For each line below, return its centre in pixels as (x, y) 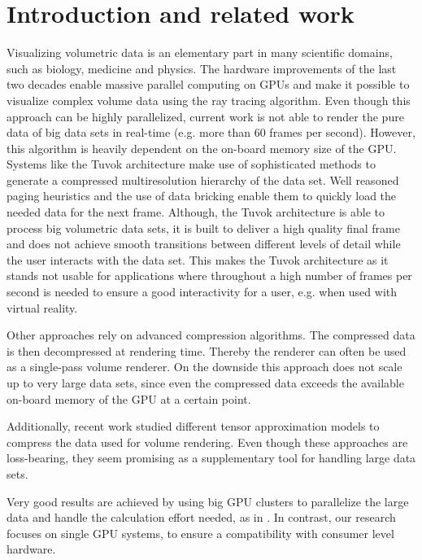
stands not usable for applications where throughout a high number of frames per (209, 276)
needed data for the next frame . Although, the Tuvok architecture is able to (196, 212)
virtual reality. (42, 307)
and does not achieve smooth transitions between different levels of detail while (204, 244)
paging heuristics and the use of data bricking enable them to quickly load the (202, 196)
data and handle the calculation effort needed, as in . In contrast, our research (201, 517)
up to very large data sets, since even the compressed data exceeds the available (205, 383)
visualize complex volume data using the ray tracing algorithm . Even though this (209, 100)
